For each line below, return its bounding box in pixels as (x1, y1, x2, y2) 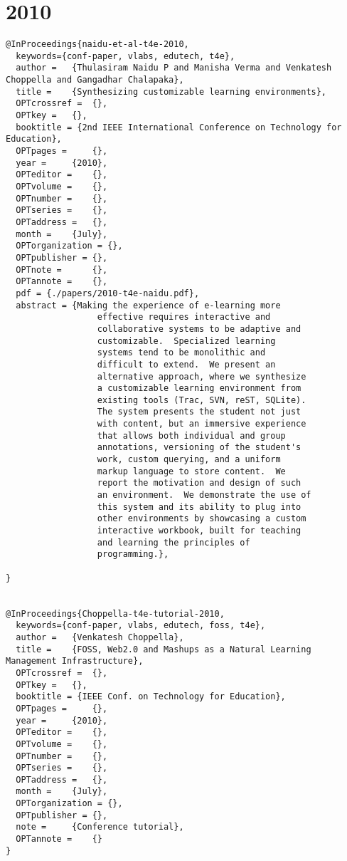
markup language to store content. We (97, 466, 286, 476)
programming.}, (97, 549, 169, 560)
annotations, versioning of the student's (97, 442, 301, 453)
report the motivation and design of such (97, 478, 301, 489)
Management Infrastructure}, (6, 656, 144, 667)
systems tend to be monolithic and (97, 348, 266, 358)
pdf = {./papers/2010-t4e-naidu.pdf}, (16, 288, 200, 298)
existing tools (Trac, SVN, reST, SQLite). (97, 395, 306, 405)
